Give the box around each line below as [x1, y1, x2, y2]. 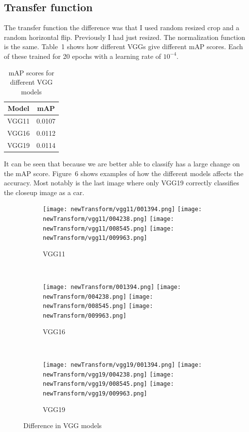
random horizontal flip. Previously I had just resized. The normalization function [4, 32, 246, 42]
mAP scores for [8, 67, 54, 77]
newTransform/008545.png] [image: [43, 303, 153, 310]
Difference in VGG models [23, 420, 102, 431]
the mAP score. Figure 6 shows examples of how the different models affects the [4, 168, 244, 178]
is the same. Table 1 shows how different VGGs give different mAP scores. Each [4, 41, 243, 52]
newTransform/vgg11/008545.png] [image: [43, 225, 174, 232]
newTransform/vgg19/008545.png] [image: [43, 380, 174, 388]
